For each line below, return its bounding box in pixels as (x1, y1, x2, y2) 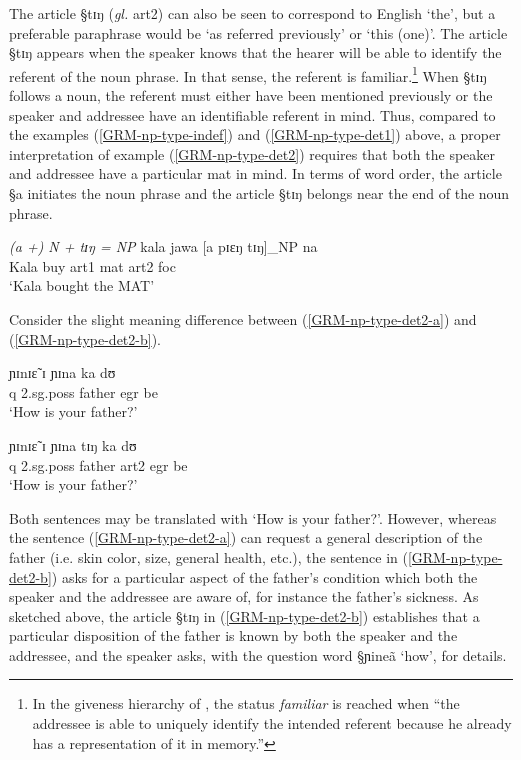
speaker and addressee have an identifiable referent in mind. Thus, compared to (9, 104, 496, 125)
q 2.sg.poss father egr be (9, 381, 158, 402)
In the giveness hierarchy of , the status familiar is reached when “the (32, 693, 460, 714)
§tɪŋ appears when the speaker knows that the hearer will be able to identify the (9, 42, 502, 63)
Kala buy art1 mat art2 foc (9, 255, 176, 276)
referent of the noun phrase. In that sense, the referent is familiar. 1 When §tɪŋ (9, 62, 487, 86)
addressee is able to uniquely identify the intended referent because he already (32, 713, 512, 734)
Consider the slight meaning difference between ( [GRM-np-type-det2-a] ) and (9, 308, 477, 329)
